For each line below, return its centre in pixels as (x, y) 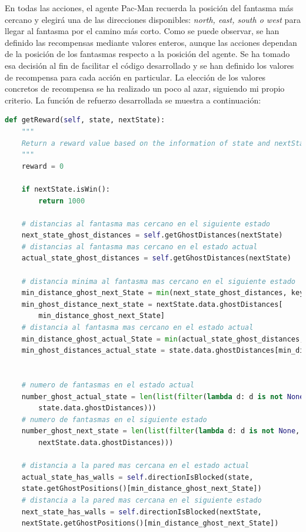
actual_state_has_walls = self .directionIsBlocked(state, (137, 477)
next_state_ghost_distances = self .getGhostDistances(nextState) (152, 235)
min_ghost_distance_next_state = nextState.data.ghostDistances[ (152, 304)
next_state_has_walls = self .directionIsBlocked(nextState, (142, 512)
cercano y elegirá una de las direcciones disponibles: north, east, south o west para (153, 19)
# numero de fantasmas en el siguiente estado (114, 419)
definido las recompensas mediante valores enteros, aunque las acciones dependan (151, 42)
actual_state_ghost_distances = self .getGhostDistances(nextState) (156, 258)
